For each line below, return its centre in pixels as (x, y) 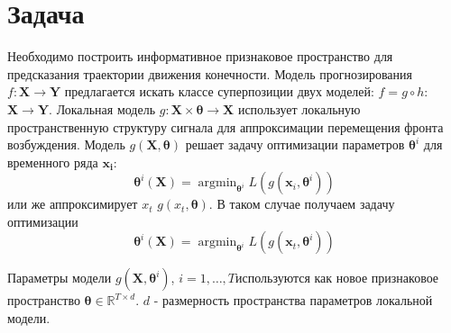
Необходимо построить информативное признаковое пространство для (200, 56)
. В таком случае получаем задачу (302, 204)
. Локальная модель (102, 108)
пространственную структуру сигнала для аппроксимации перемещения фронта (225, 126)
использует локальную (299, 108)
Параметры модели (60, 278)
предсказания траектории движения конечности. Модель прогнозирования (210, 73)
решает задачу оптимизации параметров (295, 144)
